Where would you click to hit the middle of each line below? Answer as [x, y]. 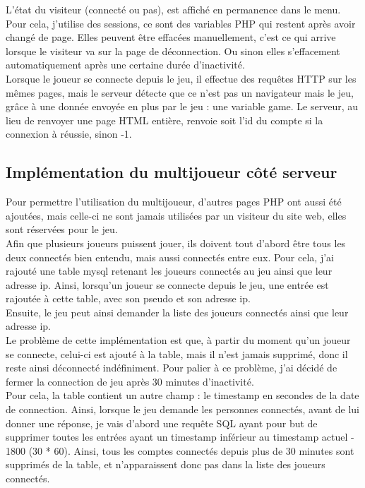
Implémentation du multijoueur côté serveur [172, 172]
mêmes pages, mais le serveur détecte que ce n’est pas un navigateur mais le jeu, [180, 92]
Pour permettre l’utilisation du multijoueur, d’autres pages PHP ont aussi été [174, 202]
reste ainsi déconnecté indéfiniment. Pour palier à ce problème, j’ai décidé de [172, 368]
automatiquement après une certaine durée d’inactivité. [125, 65]
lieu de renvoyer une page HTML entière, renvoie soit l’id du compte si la [164, 120]
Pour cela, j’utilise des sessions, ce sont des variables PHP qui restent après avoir [181, 23]
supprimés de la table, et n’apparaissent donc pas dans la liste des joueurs [166, 464]
